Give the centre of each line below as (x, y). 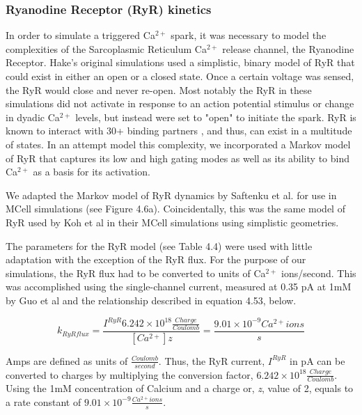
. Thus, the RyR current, (212, 360)
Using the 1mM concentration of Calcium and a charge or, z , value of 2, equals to (180, 388)
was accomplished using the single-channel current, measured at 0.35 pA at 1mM (179, 287)
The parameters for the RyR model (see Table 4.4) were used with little (159, 245)
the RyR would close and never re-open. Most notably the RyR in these (159, 89)
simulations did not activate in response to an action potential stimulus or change (180, 103)
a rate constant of (44, 401)
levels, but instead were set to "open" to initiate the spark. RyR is (216, 117)
